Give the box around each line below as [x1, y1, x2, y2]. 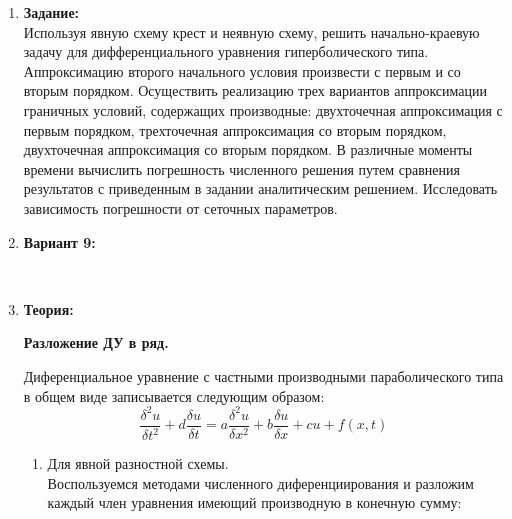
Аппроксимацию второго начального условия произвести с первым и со [23, 60, 461, 81]
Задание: [23, 2, 80, 22]
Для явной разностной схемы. [47, 453, 229, 473]
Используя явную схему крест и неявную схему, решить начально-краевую [23, 21, 480, 42]
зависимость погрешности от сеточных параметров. [23, 197, 338, 218]
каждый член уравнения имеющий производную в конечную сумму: [47, 492, 462, 513]
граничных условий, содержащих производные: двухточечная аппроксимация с [23, 99, 503, 120]
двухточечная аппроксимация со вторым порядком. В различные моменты [23, 139, 473, 160]
